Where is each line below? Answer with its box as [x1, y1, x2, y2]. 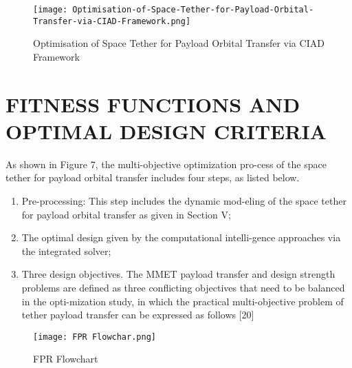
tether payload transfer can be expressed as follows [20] [21, 307, 254, 322]
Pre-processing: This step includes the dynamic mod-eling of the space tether [21, 194, 346, 207]
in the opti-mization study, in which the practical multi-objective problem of [21, 294, 344, 308]
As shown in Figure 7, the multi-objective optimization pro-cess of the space [5, 156, 327, 171]
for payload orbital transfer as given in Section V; [21, 207, 231, 221]
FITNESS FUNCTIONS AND [5, 90, 300, 118]
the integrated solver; [21, 243, 111, 258]
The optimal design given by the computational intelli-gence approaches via [21, 230, 341, 245]
